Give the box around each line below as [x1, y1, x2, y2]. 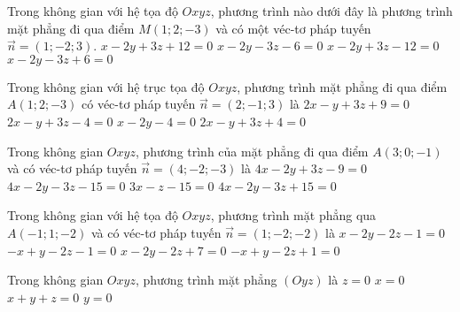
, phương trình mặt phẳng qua [210, 206, 377, 224]
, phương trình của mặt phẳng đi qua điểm [135, 141, 369, 160]
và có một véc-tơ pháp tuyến [215, 19, 371, 37]
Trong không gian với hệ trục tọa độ [7, 77, 205, 95]
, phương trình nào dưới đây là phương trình [210, 2, 453, 19]
